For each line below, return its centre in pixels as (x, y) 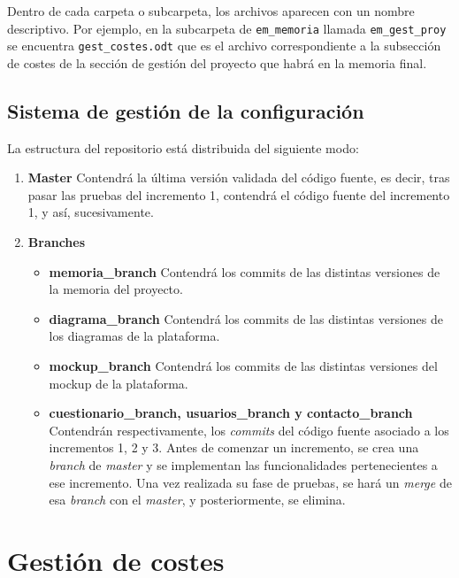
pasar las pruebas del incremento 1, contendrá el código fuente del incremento (239, 194)
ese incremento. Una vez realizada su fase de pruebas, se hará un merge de (250, 482)
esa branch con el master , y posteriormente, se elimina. (197, 500)
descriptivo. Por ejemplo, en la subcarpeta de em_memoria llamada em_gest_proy (227, 28)
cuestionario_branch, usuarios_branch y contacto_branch (231, 413)
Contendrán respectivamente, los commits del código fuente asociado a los (249, 430)
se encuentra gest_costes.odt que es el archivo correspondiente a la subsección (224, 46)
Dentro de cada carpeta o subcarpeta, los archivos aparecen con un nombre (211, 11)
